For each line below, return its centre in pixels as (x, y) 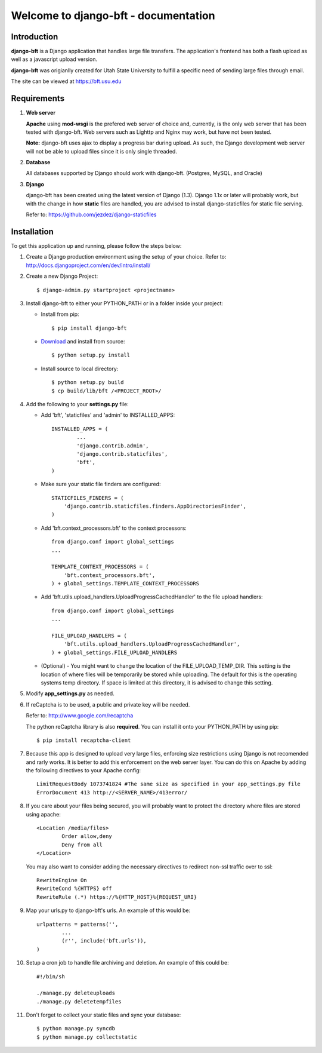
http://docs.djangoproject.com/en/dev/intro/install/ (88, 265)
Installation (32, 231)
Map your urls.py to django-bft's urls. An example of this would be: (108, 910)
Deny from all (82, 845)
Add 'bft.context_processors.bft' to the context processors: (114, 528)
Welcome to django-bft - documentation (113, 16)
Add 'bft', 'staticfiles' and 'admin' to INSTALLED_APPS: (108, 415)
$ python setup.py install (91, 355)
